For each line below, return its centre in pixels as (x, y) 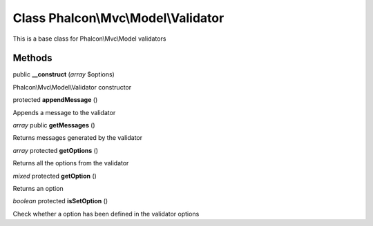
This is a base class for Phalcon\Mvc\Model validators (89, 39)
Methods (32, 58)
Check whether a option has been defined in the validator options (106, 214)
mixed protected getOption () (55, 176)
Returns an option (38, 188)
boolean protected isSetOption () (60, 201)
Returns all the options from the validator (71, 163)
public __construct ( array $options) (64, 74)
